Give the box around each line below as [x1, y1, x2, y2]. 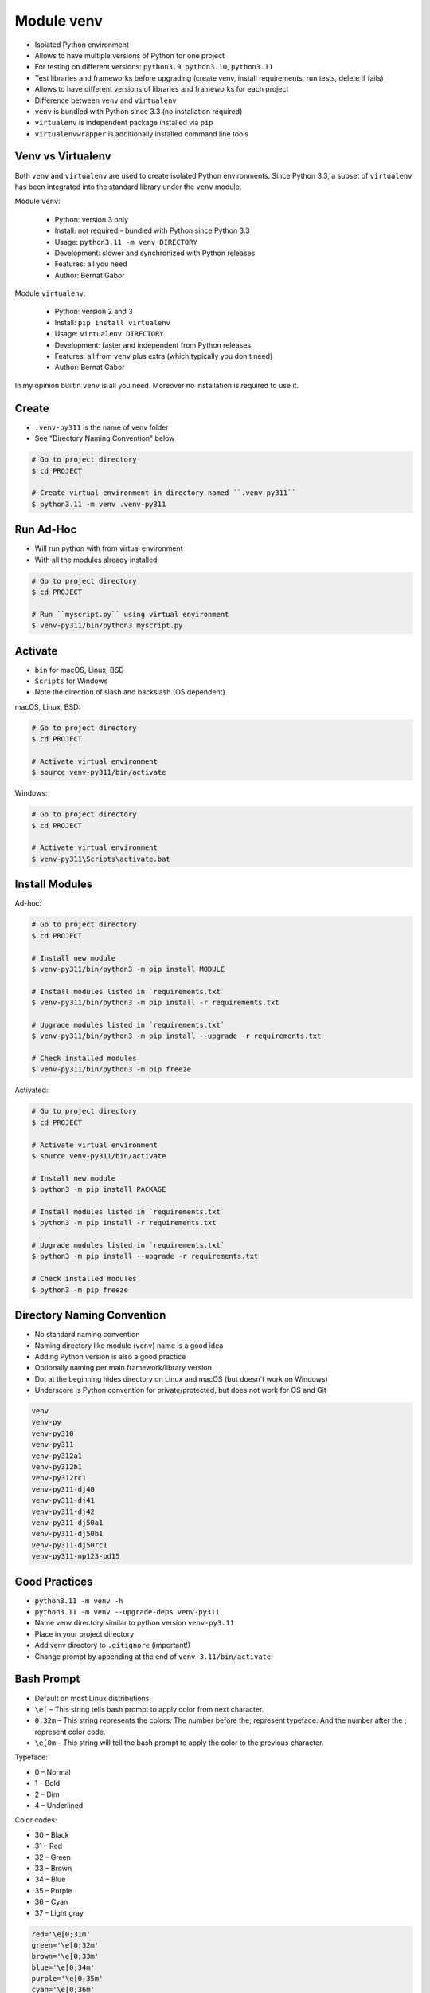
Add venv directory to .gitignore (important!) [34, 1641, 191, 1650]
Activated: [14, 1085, 49, 1095]
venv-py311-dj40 [31, 1484, 96, 1494]
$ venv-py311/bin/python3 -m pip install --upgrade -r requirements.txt [31, 1032, 322, 1040]
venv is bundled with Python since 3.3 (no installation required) [34, 106, 243, 116]
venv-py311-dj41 [31, 1496, 96, 1505]
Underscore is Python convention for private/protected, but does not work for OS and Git [34, 1386, 326, 1395]
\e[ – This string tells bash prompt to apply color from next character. [34, 1704, 264, 1714]
